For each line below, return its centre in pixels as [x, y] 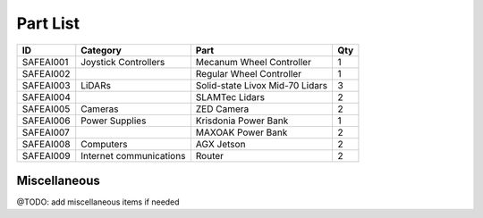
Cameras [100, 109]
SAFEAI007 [46, 132]
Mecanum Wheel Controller [254, 62]
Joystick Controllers [123, 62]
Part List [48, 23]
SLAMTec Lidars [230, 96]
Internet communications [133, 155]
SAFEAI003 [46, 85]
